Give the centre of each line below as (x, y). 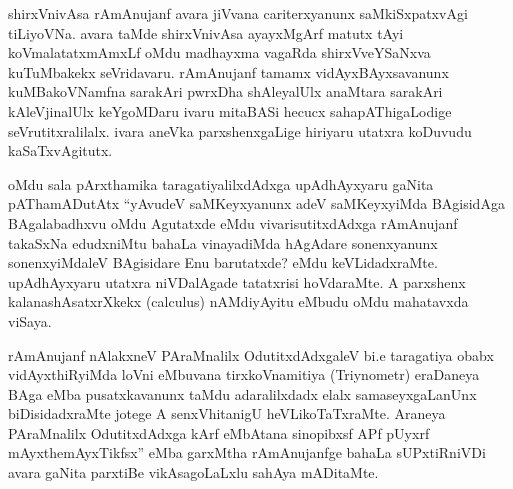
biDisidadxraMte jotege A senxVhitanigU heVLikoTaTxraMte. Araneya (227, 413)
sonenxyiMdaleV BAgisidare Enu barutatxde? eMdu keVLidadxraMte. (223, 262)
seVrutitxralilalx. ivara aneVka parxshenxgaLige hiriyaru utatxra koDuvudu (240, 130)
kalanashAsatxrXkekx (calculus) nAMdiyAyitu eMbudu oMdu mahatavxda (238, 301)
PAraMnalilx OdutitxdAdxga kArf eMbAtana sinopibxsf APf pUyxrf (219, 432)
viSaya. (30, 320)
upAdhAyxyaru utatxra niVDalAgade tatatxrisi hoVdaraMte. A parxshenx (237, 281)
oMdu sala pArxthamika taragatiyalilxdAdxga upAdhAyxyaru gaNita (221, 183)
